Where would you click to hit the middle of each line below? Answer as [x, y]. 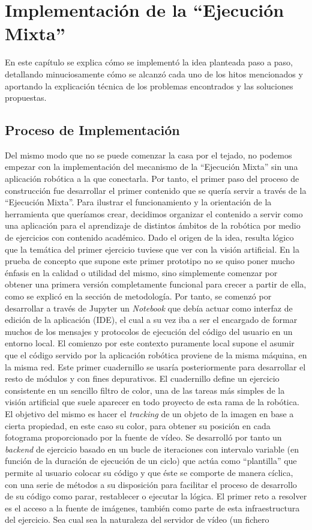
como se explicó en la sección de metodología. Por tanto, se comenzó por [138, 296]
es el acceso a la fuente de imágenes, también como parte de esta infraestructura [152, 507]
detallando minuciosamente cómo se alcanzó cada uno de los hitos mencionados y [154, 74]
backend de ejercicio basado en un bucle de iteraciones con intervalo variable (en [152, 449]
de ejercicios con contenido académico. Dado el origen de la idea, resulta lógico [149, 237]
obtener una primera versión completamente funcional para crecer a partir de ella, [156, 284]
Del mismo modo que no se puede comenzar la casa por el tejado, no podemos [148, 155]
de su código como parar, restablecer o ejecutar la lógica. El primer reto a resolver [156, 496]
